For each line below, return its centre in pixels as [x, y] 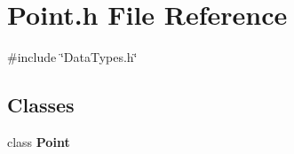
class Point [39, 141]
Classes [41, 105]
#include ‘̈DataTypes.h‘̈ [72, 57]
